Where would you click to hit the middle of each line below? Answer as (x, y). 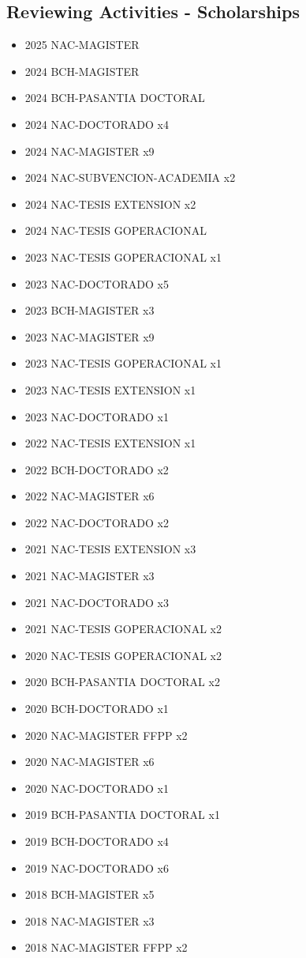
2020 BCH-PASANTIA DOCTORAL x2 (122, 682)
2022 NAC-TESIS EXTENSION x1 (110, 443)
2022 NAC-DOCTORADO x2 (97, 522)
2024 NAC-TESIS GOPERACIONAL (116, 230)
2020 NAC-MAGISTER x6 (90, 762)
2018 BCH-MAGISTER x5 (90, 894)
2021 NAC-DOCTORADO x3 (97, 602)
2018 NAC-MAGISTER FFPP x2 (106, 947)
